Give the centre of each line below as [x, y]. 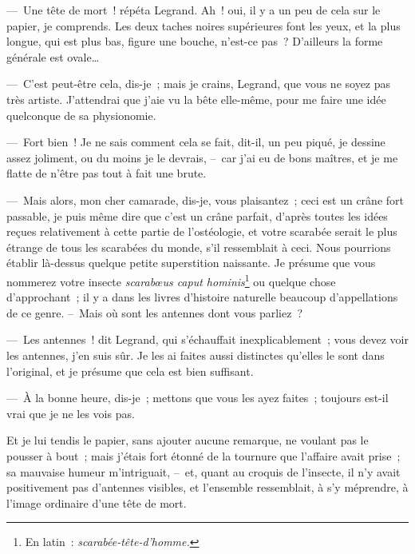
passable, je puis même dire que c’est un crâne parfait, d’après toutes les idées [197, 215]
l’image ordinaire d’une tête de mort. [97, 502]
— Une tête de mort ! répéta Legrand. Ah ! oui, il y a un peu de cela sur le [194, 10]
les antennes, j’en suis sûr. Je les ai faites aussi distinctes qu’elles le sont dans [196, 355]
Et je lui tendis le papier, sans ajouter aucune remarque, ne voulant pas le [188, 440]
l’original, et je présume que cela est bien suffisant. [130, 371]
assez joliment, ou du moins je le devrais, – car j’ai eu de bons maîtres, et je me [202, 157]
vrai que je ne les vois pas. [71, 413]
